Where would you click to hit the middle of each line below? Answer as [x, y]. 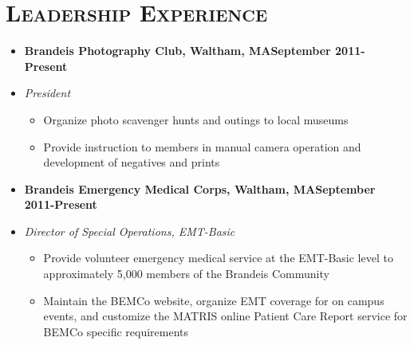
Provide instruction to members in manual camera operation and [202, 146]
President [47, 93]
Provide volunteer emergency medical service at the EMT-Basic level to [218, 258]
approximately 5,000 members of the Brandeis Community [186, 274]
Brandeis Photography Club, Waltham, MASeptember [177, 51]
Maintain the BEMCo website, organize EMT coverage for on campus [214, 300]
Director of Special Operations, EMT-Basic [130, 231]
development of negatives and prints [132, 162]
